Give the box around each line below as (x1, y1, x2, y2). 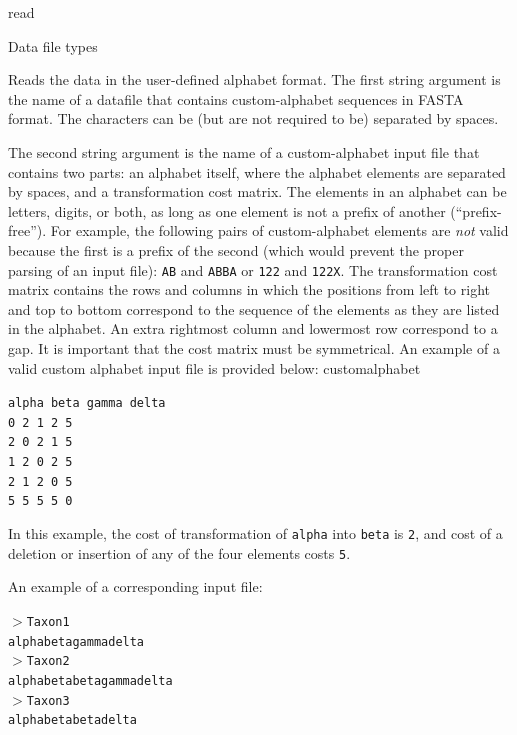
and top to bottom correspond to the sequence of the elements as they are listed (8, 298, 500, 319)
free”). (8, 220, 47, 241)
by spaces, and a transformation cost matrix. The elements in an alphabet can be (8, 181, 507, 202)
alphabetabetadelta (8, 713, 137, 728)
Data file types (8, 35, 98, 56)
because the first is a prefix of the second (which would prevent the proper (8, 239, 464, 260)
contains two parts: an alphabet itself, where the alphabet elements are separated (8, 161, 506, 182)
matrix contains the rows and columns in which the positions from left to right (8, 279, 490, 300)
